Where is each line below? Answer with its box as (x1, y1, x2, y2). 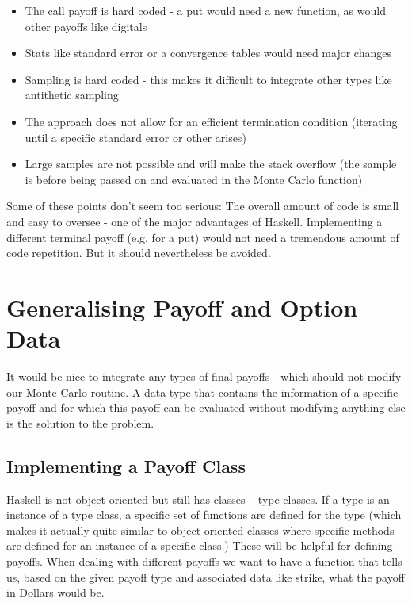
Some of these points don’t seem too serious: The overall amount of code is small (6, 198, 399, 214)
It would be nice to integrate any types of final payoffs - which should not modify (6, 368, 402, 385)
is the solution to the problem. (6, 414, 154, 431)
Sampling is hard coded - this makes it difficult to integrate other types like (25, 71, 392, 87)
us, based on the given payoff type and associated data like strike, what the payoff (6, 568, 405, 585)
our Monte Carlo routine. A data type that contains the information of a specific (6, 383, 399, 400)
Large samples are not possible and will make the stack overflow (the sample (25, 156, 397, 172)
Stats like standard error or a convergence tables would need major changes (25, 44, 391, 61)
